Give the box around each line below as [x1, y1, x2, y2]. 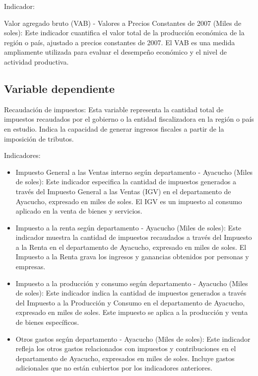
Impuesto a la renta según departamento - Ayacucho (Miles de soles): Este [15, 222, 242, 232]
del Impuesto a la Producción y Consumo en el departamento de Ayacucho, [15, 297, 245, 307]
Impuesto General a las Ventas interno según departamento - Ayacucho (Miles [15, 166, 253, 177]
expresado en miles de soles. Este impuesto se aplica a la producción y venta [15, 307, 248, 317]
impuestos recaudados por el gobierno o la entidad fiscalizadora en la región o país [4, 114, 254, 124]
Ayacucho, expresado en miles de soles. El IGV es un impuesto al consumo [15, 196, 242, 206]
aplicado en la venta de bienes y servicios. [15, 206, 142, 216]
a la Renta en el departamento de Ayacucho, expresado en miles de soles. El [15, 241, 247, 252]
